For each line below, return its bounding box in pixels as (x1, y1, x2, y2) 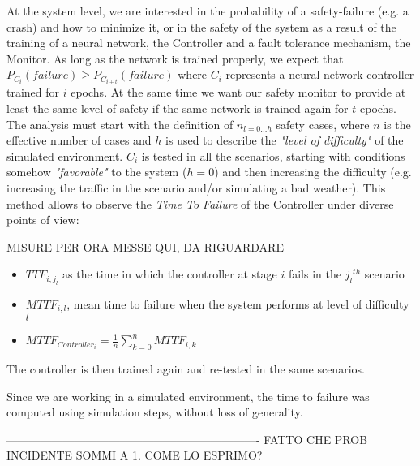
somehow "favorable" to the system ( (6, 163, 187, 180)
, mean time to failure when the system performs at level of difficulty (66, 295, 409, 312)
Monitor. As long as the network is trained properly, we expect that (6, 50, 344, 67)
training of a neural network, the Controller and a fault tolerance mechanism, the (6, 34, 411, 51)
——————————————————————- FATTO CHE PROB (6, 430, 368, 447)
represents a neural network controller (225, 66, 414, 83)
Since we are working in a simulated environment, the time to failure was (6, 387, 370, 404)
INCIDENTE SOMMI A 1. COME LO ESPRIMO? (6, 447, 263, 464)
